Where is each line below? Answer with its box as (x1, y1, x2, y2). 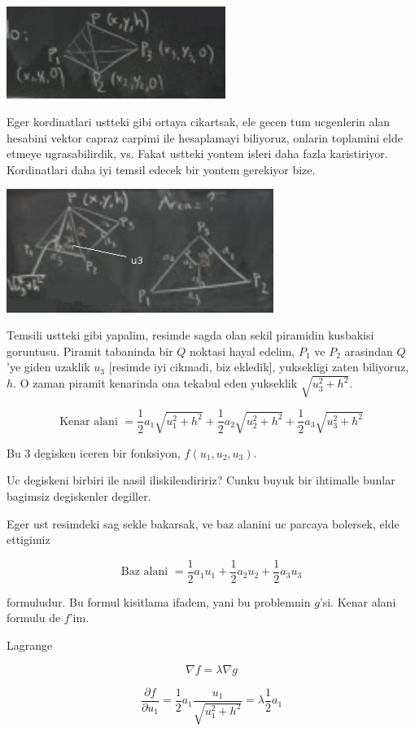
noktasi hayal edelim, (190, 342, 295, 359)
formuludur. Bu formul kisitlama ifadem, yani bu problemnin (7, 593, 311, 610)
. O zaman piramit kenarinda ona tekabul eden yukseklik (13, 375, 298, 392)
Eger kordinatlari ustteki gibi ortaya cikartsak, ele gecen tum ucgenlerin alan (7, 112, 391, 129)
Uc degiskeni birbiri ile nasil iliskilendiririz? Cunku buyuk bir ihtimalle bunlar (7, 471, 395, 489)
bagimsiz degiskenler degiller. (7, 487, 151, 504)
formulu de (7, 609, 61, 626)
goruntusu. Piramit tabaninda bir (7, 342, 173, 359)
